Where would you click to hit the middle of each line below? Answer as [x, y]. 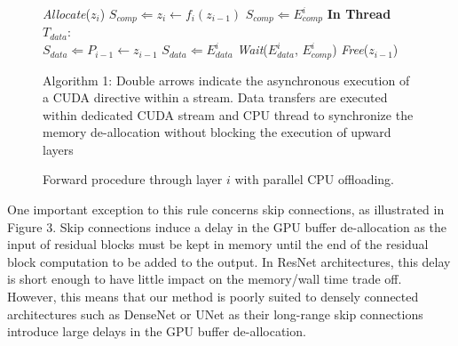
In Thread [359, 13]
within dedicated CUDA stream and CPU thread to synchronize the [228, 114]
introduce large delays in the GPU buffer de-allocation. [157, 331]
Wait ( [253, 49]
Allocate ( [67, 13]
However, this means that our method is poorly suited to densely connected [213, 297]
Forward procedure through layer [133, 179]
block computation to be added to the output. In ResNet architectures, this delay [229, 261]
